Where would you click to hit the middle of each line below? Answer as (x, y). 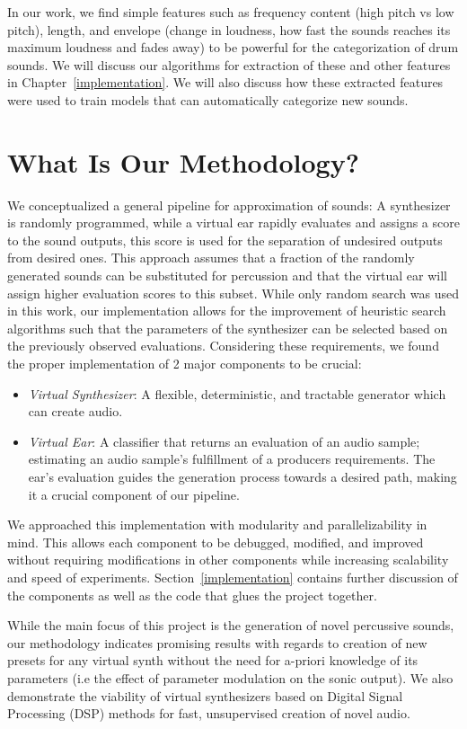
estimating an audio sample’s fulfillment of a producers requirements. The (232, 459)
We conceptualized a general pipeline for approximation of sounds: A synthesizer (229, 204)
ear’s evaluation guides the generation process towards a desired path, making (242, 476)
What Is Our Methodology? (183, 161)
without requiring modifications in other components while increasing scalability (228, 560)
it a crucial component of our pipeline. (134, 494)
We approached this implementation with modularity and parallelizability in (217, 525)
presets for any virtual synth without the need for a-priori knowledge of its (213, 660)
